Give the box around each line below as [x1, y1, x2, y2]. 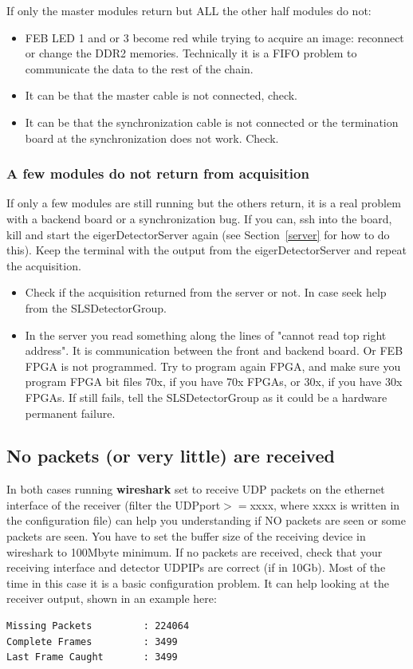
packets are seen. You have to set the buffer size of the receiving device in [6, 528, 366, 545]
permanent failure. [25, 404, 116, 421]
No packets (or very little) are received [6, 443, 335, 468]
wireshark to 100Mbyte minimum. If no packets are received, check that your [6, 543, 383, 560]
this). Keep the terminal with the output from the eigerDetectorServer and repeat [6, 242, 407, 258]
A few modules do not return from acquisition [6, 163, 309, 183]
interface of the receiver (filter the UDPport [6, 496, 221, 513]
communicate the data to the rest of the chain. [25, 60, 254, 77]
